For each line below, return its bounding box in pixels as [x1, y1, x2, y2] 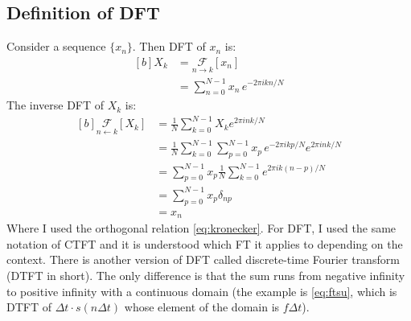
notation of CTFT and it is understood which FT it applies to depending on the [6, 235, 403, 252]
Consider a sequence [6, 38, 106, 55]
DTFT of [6, 298, 51, 315]
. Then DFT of [132, 38, 206, 55]
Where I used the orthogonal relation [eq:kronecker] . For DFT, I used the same [6, 220, 397, 237]
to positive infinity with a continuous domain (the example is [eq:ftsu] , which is [6, 282, 397, 299]
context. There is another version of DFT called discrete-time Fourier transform [6, 251, 400, 268]
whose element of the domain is [124, 298, 280, 315]
